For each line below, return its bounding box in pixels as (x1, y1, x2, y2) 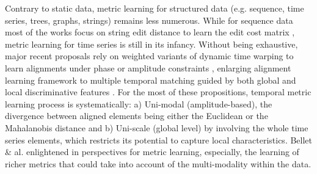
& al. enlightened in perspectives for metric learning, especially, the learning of (5, 145, 299, 158)
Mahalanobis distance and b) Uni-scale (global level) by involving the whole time (5, 121, 308, 134)
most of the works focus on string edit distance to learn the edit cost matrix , (5, 26, 295, 38)
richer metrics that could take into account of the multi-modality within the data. (5, 157, 312, 170)
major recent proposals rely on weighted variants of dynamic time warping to (5, 49, 294, 62)
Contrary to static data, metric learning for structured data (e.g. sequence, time (5, 2, 304, 14)
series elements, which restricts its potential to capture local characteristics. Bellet (5, 133, 313, 146)
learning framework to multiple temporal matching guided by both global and (5, 73, 296, 86)
